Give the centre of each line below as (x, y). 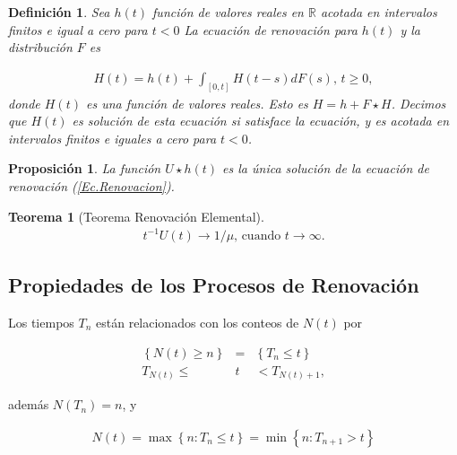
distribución (40, 47)
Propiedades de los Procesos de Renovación (214, 285)
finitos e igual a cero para (78, 29)
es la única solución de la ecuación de (326, 168)
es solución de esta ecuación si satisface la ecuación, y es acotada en (261, 121)
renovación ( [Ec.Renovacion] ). (91, 186)
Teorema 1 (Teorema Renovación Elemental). (136, 216)
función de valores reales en (228, 12)
